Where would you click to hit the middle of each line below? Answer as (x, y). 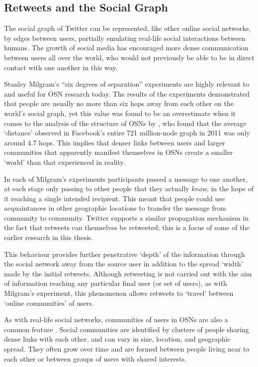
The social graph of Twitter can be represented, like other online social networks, (128, 28)
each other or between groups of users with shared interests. (95, 358)
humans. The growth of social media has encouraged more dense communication (126, 48)
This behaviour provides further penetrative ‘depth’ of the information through (125, 254)
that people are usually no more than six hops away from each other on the (119, 103)
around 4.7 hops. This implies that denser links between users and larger (115, 142)
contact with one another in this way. (61, 67)
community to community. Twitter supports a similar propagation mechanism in (127, 217)
